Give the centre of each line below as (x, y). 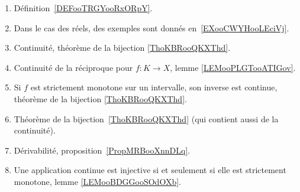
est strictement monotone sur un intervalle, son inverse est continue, (154, 87)
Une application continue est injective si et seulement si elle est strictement (150, 170)
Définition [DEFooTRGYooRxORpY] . (83, 8)
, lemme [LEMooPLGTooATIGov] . (233, 67)
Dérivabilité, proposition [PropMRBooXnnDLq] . (102, 150)
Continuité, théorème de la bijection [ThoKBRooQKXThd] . (122, 48)
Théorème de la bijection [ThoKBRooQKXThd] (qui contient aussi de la (146, 118)
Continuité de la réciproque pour (73, 67)
